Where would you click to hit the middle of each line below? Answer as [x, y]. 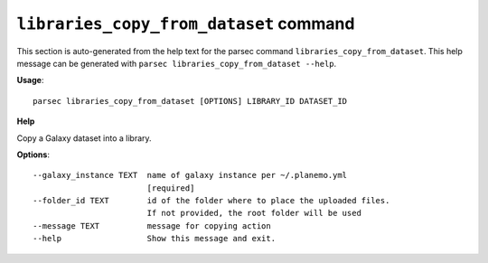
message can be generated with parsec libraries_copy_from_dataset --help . [177, 63]
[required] [171, 188]
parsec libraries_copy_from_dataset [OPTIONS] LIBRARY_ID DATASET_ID [190, 101]
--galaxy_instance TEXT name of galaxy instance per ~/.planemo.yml [190, 175]
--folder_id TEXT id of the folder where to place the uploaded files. [211, 201]
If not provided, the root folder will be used [254, 213]
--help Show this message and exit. [154, 239]
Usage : [30, 80]
